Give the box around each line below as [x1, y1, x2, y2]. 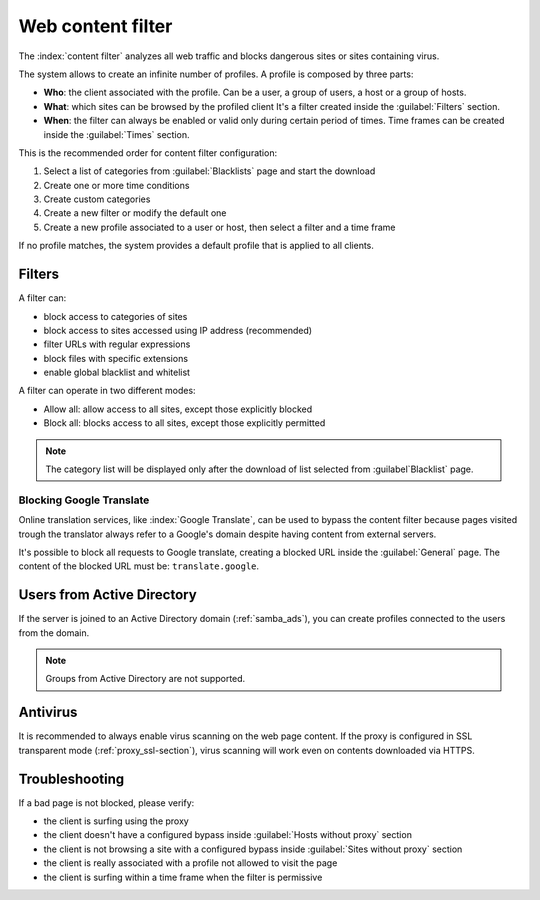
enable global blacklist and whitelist [43, 366, 190, 379]
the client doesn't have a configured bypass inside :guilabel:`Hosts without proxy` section [43, 829, 412, 841]
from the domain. [18, 626, 90, 639]
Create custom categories [43, 193, 151, 205]
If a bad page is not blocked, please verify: [18, 796, 195, 809]
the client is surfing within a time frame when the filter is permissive [43, 871, 323, 883]
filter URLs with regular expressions [43, 338, 191, 350]
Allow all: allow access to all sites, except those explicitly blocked [43, 403, 313, 415]
